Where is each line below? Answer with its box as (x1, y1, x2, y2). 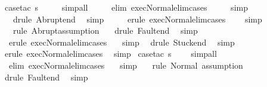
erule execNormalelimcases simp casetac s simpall (4, 47, 217, 60)
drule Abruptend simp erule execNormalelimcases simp (13, 12, 262, 25)
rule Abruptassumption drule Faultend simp (13, 24, 198, 37)
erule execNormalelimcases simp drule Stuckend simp (8, 36, 235, 48)
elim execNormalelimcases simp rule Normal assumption (8, 59, 243, 71)
